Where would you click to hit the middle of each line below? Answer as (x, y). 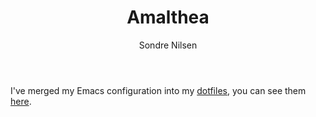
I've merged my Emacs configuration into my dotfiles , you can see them (158, 90)
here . (21, 101)
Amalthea (168, 17)
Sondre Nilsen (168, 45)
